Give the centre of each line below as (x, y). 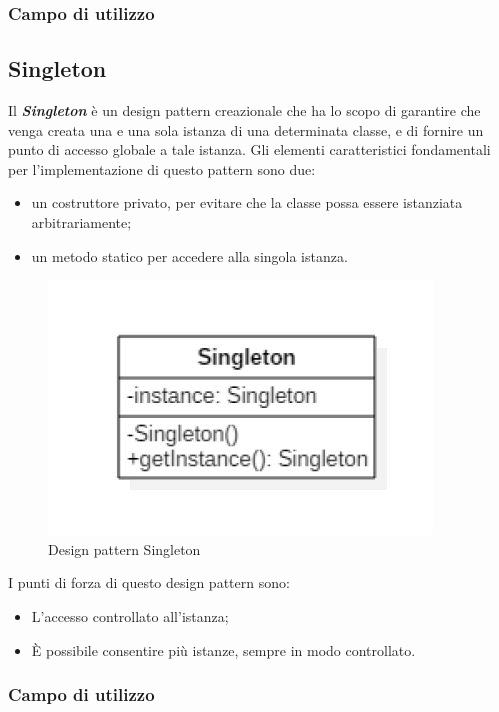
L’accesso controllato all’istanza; (130, 615)
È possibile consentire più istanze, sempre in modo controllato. (223, 649)
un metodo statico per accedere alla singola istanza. (189, 255)
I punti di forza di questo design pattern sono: (149, 582)
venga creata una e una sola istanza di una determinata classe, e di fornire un (246, 129)
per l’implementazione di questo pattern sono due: (162, 168)
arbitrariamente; (81, 222)
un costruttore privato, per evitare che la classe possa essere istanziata (247, 202)
